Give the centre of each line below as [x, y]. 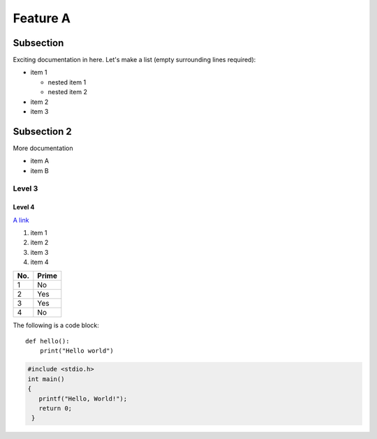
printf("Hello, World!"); [83, 399]
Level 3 [25, 188]
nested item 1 [67, 82]
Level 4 [24, 207]
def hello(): [47, 341]
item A [39, 161]
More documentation [43, 148]
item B [39, 170]
